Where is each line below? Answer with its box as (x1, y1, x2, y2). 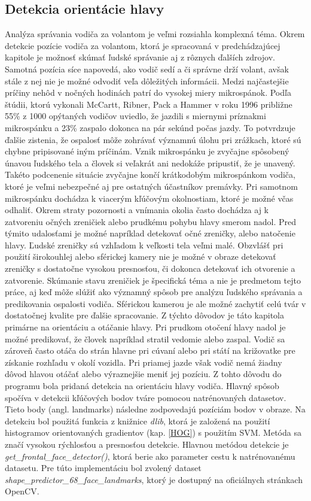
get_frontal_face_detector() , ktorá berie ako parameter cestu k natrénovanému (5, 450, 295, 462)
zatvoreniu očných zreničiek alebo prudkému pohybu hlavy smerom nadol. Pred (5, 215, 297, 227)
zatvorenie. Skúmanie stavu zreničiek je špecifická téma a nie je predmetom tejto (5, 274, 301, 286)
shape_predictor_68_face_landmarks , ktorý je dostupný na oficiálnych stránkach (5, 473, 303, 485)
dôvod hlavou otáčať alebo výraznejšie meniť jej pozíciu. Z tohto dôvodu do (5, 368, 282, 380)
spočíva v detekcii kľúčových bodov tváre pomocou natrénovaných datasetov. (5, 391, 286, 403)
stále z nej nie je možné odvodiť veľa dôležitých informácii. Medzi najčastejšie (5, 74, 289, 87)
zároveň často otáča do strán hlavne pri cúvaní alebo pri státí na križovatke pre (5, 344, 295, 357)
